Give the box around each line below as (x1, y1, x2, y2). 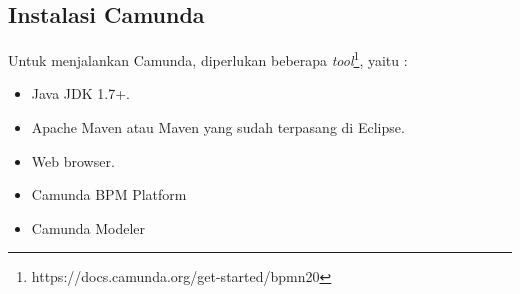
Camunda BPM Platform (31, 184, 187, 205)
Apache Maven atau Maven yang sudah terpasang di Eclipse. (31, 117, 405, 138)
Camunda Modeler (31, 217, 146, 238)
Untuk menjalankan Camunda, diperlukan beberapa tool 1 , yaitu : (8, 47, 408, 70)
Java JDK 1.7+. (31, 83, 130, 104)
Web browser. (31, 150, 115, 171)
